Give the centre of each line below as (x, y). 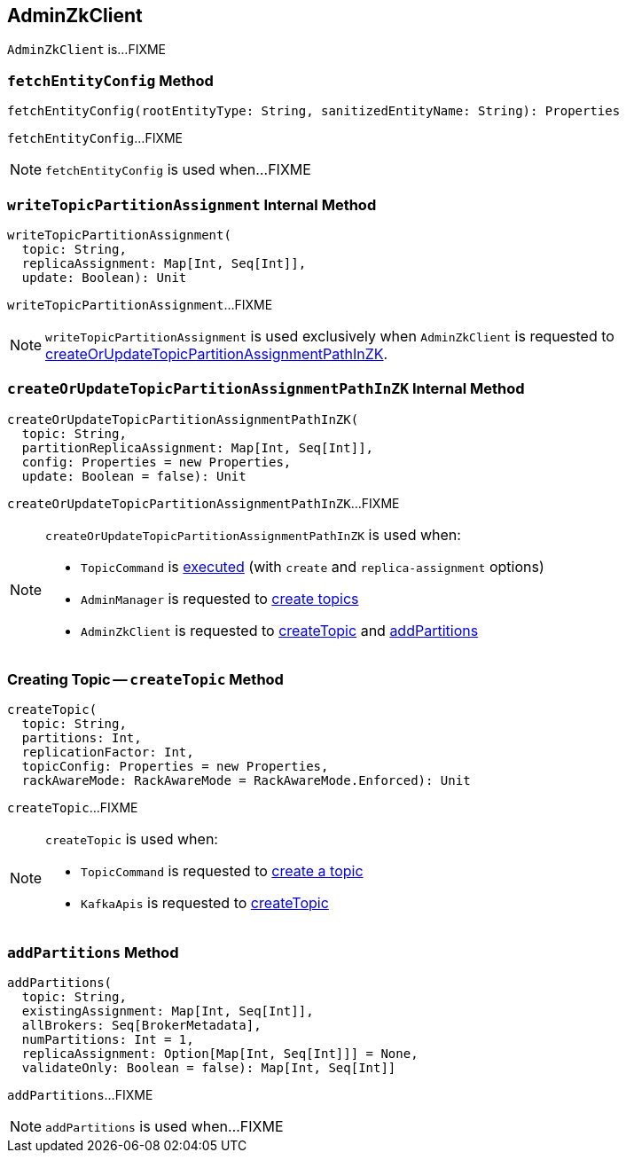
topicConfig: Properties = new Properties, (175, 767)
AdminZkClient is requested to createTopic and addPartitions (280, 630)
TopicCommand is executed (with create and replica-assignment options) (313, 566)
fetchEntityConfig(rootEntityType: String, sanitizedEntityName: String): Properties (314, 111)
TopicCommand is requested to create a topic (222, 871)
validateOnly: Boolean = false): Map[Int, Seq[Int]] (209, 1068)
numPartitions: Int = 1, (108, 1040)
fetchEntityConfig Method (110, 80)
